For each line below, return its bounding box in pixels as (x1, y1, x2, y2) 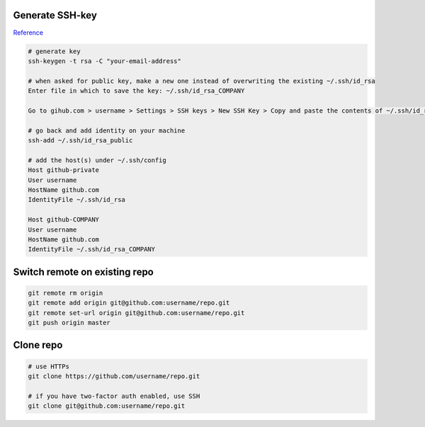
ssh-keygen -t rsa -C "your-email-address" (28, 57, 182, 65)
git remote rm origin (28, 289, 103, 297)
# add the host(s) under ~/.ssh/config (28, 156, 166, 164)
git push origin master (28, 319, 111, 327)
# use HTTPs (28, 362, 70, 370)
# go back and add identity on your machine (28, 126, 186, 135)
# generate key (28, 47, 81, 55)
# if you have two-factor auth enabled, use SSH (28, 392, 200, 400)
